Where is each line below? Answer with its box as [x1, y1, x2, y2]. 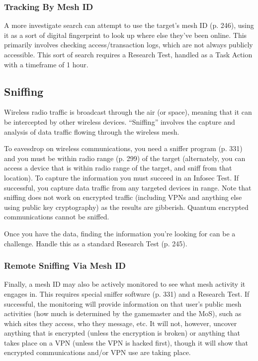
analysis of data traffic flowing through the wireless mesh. [4, 126, 179, 137]
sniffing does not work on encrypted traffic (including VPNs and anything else [4, 192, 242, 202]
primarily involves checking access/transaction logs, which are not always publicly [4, 39, 253, 50]
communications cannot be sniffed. [4, 211, 109, 222]
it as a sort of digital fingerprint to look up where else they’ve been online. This [4, 29, 247, 40]
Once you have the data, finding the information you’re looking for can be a [4, 228, 236, 238]
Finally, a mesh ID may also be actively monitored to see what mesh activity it [4, 279, 246, 289]
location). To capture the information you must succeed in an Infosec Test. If [4, 172, 239, 182]
